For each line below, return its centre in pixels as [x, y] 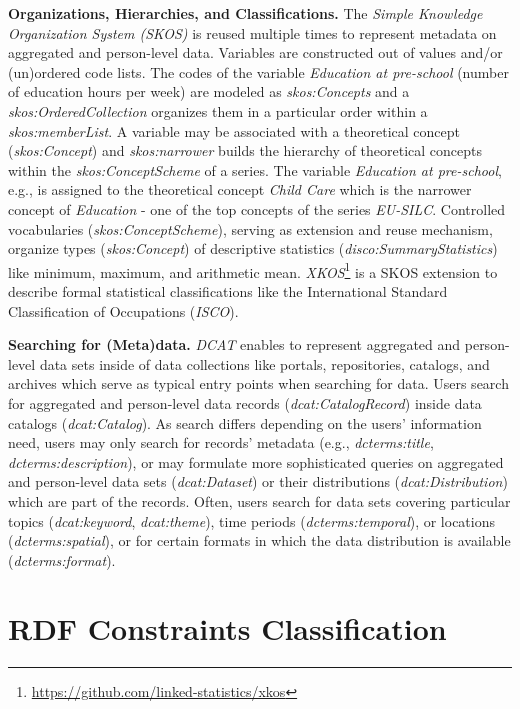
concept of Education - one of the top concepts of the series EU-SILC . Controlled [257, 208]
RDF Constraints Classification [227, 628]
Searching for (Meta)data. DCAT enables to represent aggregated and [234, 344]
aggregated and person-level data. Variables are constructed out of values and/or [255, 52]
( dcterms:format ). [62, 559]
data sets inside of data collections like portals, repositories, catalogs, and [264, 363]
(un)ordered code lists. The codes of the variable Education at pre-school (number [258, 71]
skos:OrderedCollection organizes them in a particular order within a [218, 110]
